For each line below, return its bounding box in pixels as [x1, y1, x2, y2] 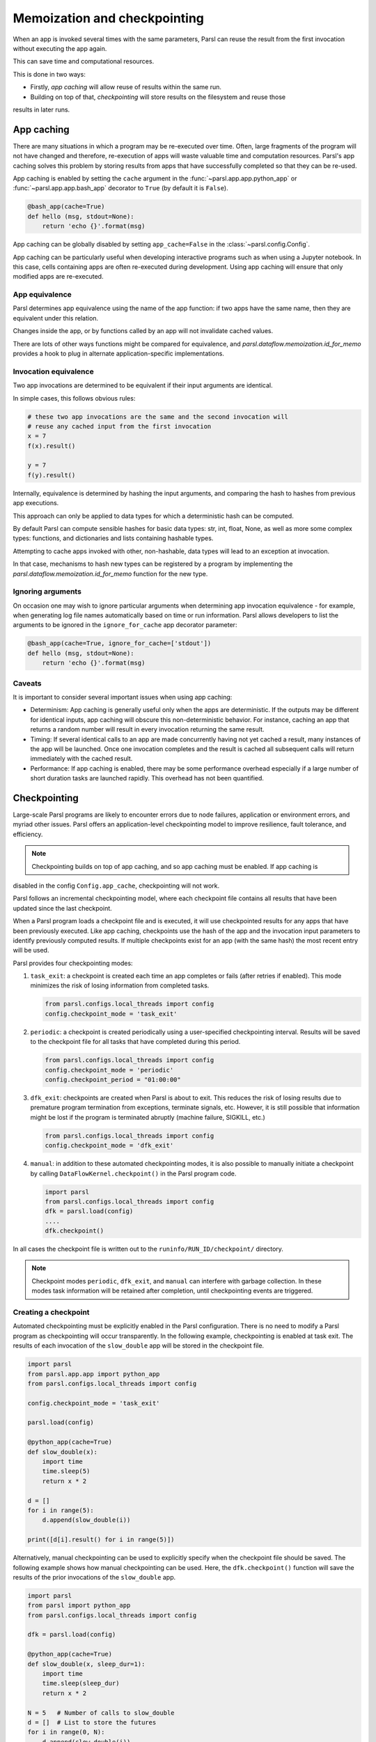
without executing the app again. [13, 44, 107, 52]
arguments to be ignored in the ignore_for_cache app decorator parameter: [13, 621, 237, 629]
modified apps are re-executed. [13, 272, 104, 281]
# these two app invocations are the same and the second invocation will [27, 413, 289, 421]
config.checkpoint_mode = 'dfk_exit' [45, 1141, 174, 1150]
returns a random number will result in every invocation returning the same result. [30, 725, 265, 734]
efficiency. [13, 830, 43, 838]
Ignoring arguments [13, 587, 81, 596]
